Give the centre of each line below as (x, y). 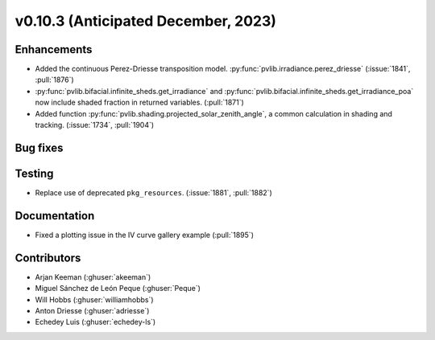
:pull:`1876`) (54, 80)
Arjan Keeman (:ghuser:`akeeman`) (93, 277)
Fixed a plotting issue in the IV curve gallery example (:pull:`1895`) (144, 235)
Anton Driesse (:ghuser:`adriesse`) (92, 310)
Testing (34, 173)
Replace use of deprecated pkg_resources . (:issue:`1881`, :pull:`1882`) (154, 192)
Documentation (55, 216)
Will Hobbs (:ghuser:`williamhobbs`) (94, 299)
